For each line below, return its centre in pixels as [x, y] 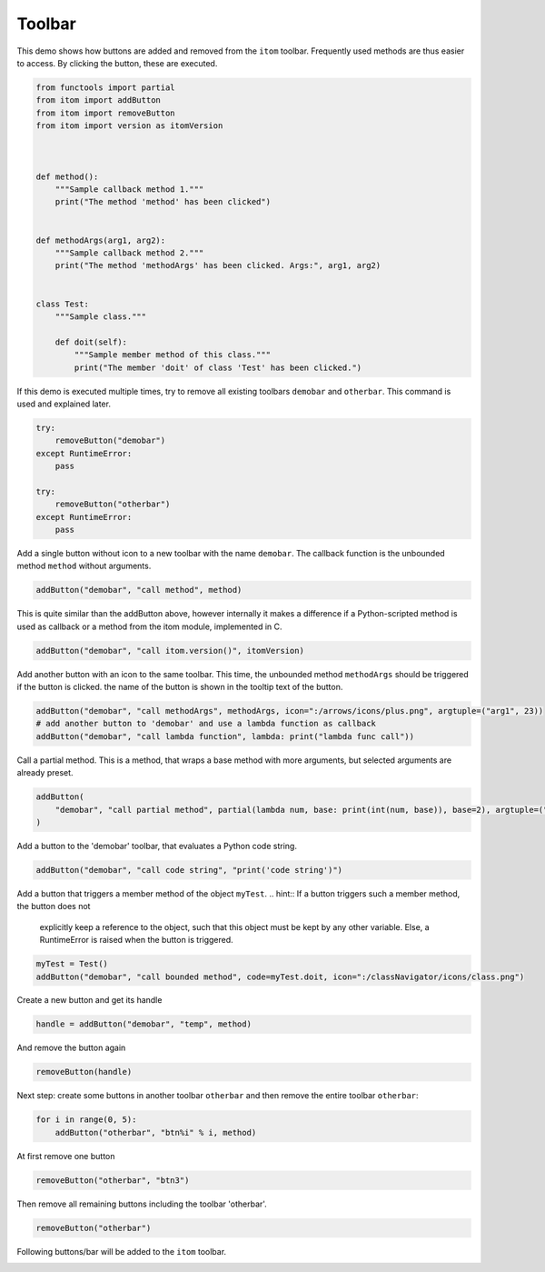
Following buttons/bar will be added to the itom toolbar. [122, 1251]
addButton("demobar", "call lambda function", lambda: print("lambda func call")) [225, 736]
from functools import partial [106, 87]
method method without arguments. [84, 566]
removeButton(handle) [84, 1072]
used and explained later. [64, 404]
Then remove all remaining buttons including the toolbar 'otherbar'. [142, 1204]
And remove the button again [71, 1048]
